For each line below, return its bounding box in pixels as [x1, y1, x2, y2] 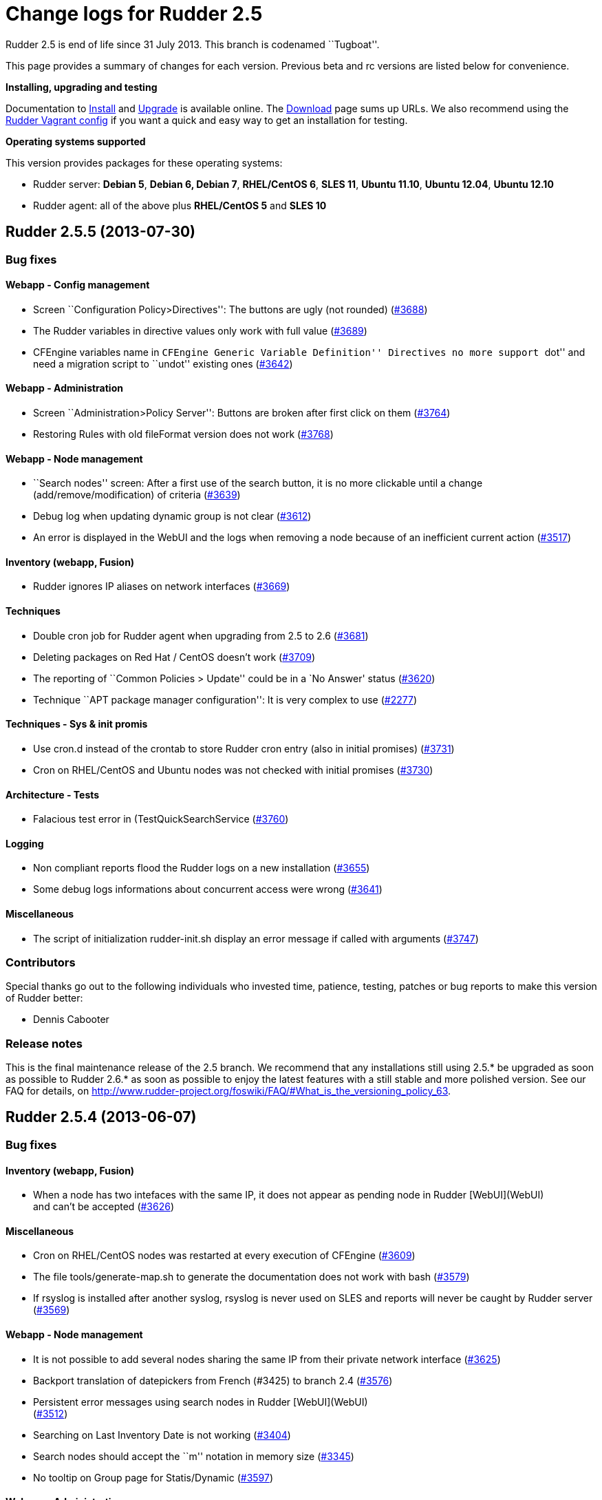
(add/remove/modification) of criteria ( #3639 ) [33, 489, 241, 501]
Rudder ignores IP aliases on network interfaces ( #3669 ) [33, 580, 290, 593]
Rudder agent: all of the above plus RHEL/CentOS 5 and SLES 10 [33, 199, 327, 211]
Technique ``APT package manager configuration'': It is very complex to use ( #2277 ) [33, 693, 417, 706]
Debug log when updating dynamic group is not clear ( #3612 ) [33, 510, 312, 522]
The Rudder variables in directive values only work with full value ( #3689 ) [33, 324, 367, 337]
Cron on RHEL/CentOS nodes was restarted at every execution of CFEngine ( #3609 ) [33, 1249, 416, 1262]
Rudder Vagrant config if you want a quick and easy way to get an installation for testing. [6, 114, 408, 126]
